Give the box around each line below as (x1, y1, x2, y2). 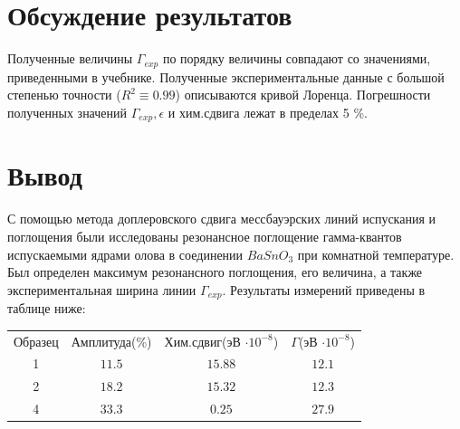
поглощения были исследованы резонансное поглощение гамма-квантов (7, 226, 402, 245)
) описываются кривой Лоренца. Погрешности (175, 85, 431, 104)
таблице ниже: (7, 299, 86, 318)
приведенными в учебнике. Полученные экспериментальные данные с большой (7, 67, 445, 86)
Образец (14, 331, 59, 350)
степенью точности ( (7, 85, 121, 104)
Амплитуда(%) (71, 331, 152, 350)
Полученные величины (7, 49, 133, 68)
